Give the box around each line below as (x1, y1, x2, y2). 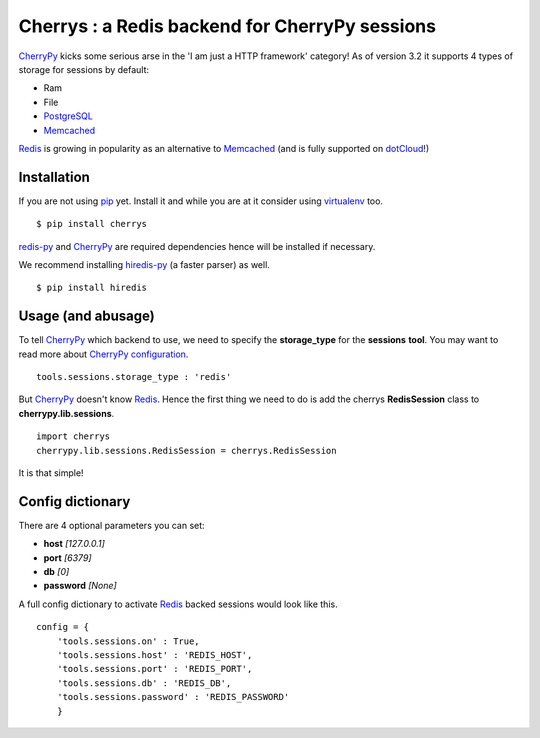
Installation (18, 168, 90, 185)
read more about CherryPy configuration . (18, 348, 189, 360)
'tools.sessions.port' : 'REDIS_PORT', (56, 663, 253, 675)
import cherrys (36, 431, 111, 442)
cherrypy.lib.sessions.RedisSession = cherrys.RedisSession (36, 445, 337, 456)
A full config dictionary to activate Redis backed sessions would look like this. (18, 598, 339, 610)
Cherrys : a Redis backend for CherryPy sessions (18, 15, 437, 37)
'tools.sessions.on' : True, (56, 635, 200, 647)
